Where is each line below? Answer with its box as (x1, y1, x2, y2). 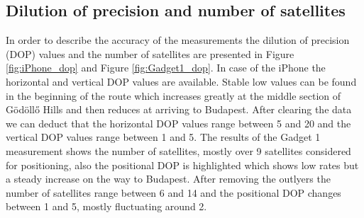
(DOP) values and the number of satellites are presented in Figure (6, 46, 294, 61)
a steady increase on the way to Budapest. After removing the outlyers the (6, 171, 331, 186)
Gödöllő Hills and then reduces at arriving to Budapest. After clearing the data (6, 102, 352, 117)
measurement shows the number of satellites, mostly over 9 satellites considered (6, 143, 351, 158)
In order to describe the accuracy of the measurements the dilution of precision (6, 33, 350, 47)
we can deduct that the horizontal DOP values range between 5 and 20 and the (6, 115, 351, 130)
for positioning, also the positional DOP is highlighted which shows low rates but (6, 157, 359, 172)
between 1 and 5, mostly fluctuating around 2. (6, 199, 207, 214)
